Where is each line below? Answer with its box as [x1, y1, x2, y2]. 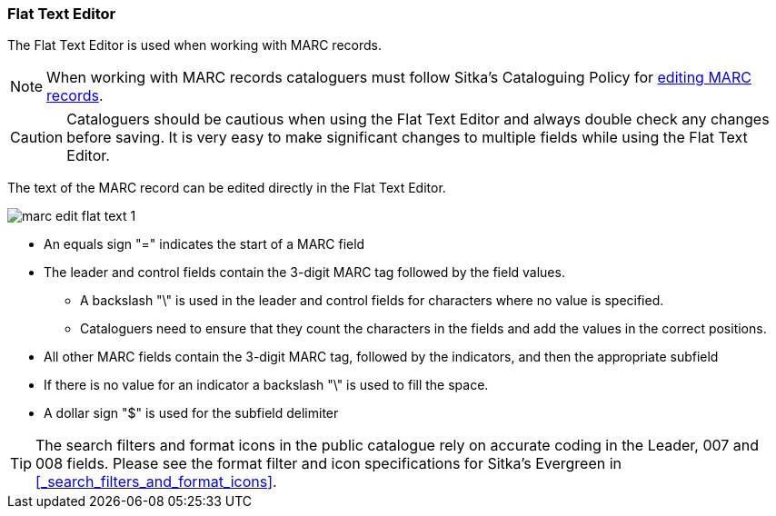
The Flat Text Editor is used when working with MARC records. [7, 37, 382, 54]
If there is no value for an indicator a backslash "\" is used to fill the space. [44, 377, 489, 393]
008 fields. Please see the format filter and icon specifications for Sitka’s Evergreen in [35, 454, 622, 473]
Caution [10, 128, 64, 147]
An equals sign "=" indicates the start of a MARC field [44, 236, 365, 253]
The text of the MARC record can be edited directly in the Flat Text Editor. [7, 180, 446, 196]
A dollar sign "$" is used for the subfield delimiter [44, 405, 339, 422]
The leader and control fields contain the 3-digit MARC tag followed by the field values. [44, 264, 565, 281]
